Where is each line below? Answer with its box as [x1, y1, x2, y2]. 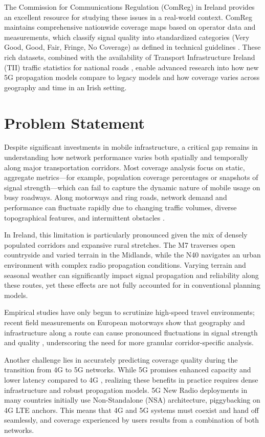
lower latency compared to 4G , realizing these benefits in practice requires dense [4, 374, 258, 385]
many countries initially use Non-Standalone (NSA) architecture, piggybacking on [4, 394, 260, 405]
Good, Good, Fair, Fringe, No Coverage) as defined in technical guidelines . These [4, 42, 261, 52]
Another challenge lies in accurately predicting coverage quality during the [4, 354, 238, 365]
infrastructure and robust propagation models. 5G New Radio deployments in [4, 384, 248, 395]
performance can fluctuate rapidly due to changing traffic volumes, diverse [4, 202, 237, 213]
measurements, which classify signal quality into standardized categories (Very [4, 31, 250, 42]
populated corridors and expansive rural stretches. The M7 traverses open [4, 239, 235, 250]
